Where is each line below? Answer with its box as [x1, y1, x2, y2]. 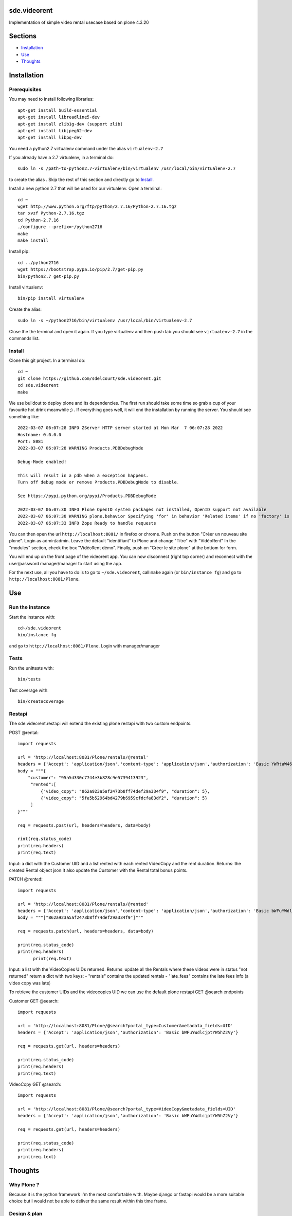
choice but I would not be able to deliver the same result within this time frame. [9, 1198, 167, 1204]
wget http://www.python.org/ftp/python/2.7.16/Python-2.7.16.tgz [18, 204, 177, 209]
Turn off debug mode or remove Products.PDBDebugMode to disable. [18, 480, 180, 485]
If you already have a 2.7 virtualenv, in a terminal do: [9, 155, 114, 161]
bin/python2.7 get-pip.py [18, 273, 80, 279]
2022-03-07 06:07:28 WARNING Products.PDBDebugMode [18, 446, 144, 451]
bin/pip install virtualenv [18, 296, 85, 301]
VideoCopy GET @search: [9, 1081, 62, 1087]
